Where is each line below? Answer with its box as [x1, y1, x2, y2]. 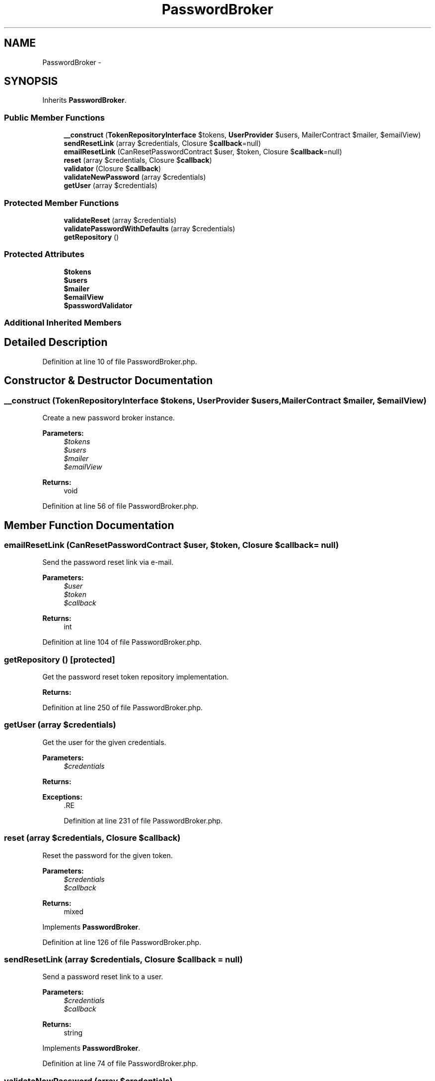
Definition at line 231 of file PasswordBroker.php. [64, 816, 223, 825]
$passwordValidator [64, 301, 133, 310]
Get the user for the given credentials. [42, 738, 166, 746]
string [64, 1028, 83, 1037]
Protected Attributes [4, 249, 84, 260]
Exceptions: [42, 792, 82, 801]
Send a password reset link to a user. [42, 972, 163, 981]
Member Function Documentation [4, 519, 174, 532]
